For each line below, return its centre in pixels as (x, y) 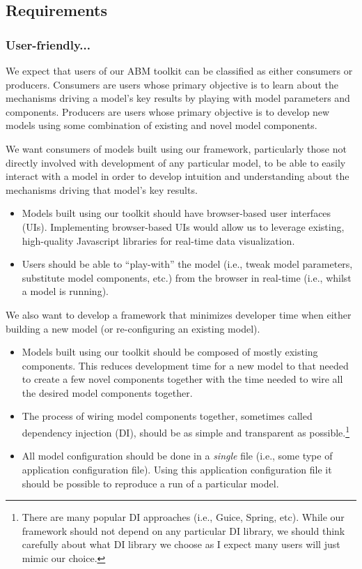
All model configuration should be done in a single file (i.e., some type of (177, 456)
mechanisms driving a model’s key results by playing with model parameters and (178, 98)
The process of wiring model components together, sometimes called (167, 416)
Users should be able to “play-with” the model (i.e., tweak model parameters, (187, 264)
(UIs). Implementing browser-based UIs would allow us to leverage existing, (183, 226)
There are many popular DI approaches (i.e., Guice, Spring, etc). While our (183, 517)
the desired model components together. (107, 392)
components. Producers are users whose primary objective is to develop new (168, 111)
